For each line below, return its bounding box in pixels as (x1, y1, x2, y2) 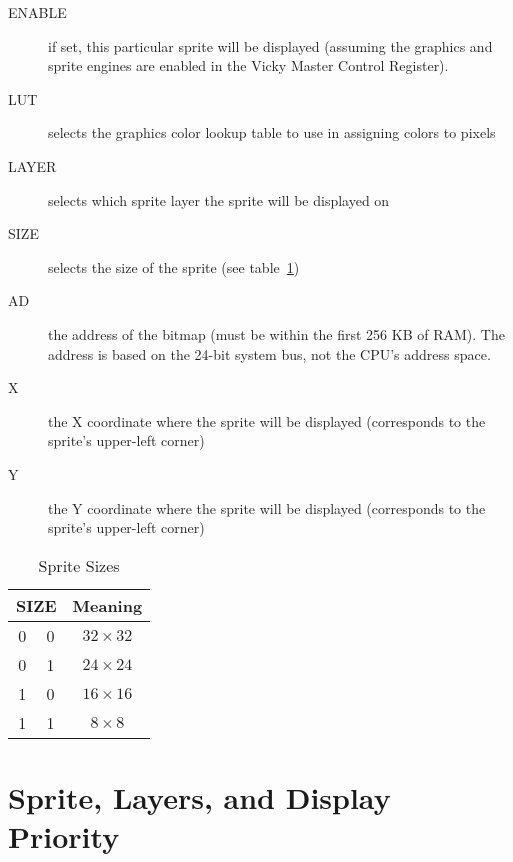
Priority (8, 816, 120, 857)
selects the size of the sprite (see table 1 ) (48, 256, 300, 277)
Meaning (72, 593, 143, 617)
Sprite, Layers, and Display (8, 776, 391, 817)
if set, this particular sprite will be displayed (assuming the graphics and (48, 35, 493, 56)
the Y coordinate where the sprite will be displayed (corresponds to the (48, 497, 486, 518)
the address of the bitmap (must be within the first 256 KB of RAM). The (48, 323, 505, 344)
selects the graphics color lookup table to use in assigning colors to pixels (48, 122, 496, 143)
